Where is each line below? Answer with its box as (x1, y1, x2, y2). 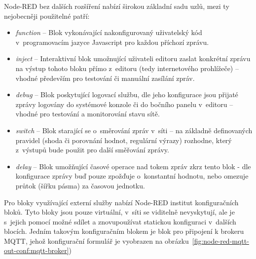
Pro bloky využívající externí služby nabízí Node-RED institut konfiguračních (4, 197, 239, 207)
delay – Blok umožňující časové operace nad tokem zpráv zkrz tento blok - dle (15, 161, 251, 171)
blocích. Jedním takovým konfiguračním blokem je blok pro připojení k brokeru (4, 226, 244, 236)
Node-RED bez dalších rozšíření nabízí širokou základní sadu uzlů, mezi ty (4, 1, 229, 11)
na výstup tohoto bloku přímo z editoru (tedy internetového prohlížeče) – (15, 63, 239, 73)
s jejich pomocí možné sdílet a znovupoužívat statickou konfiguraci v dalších (4, 216, 236, 226)
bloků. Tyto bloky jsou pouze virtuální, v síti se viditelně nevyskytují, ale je (4, 207, 235, 217)
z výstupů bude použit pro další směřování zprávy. (15, 145, 169, 155)
